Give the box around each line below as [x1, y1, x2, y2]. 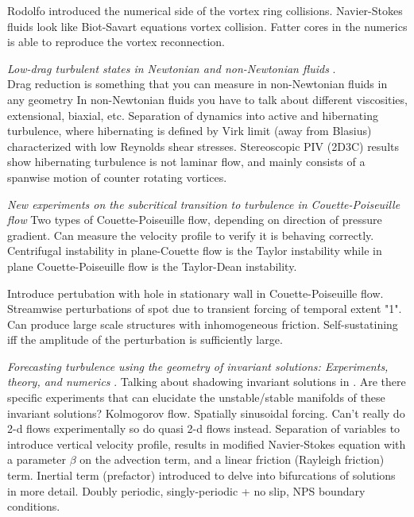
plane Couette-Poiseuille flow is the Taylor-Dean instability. [7, 257, 297, 274]
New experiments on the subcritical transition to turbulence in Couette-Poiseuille [7, 195, 400, 212]
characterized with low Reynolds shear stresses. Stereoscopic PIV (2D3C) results [7, 137, 399, 154]
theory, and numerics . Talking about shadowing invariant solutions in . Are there [7, 373, 406, 390]
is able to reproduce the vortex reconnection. [7, 33, 226, 50]
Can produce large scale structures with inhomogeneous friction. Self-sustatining [7, 315, 398, 332]
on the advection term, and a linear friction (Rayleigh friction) [79, 451, 385, 468]
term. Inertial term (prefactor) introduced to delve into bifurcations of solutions [7, 467, 396, 484]
